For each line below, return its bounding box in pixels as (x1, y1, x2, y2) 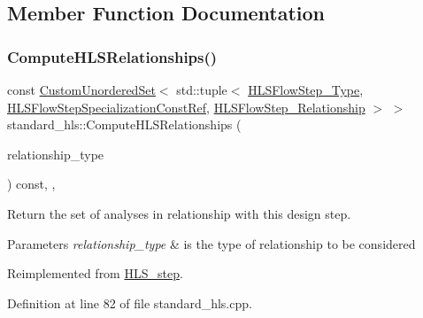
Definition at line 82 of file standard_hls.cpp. (7, 293, 252, 312)
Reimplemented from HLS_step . (7, 264, 183, 283)
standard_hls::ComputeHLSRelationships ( (7, 115, 242, 134)
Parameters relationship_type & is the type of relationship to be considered (7, 234, 416, 252)
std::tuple (176, 81, 227, 98)
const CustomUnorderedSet (7, 81, 156, 98)
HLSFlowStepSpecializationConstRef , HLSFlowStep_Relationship (7, 97, 365, 116)
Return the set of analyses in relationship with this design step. (7, 204, 351, 222)
